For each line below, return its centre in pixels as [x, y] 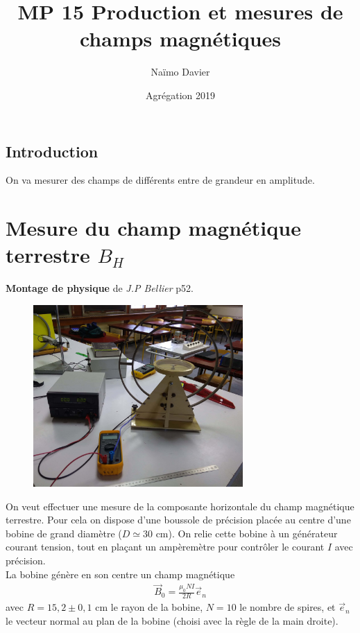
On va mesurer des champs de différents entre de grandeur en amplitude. [160, 180]
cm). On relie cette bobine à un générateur [247, 533]
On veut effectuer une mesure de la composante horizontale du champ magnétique [180, 506]
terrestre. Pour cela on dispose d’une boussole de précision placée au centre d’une [178, 520]
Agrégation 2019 [180, 95]
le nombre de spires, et [288, 607]
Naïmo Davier [180, 72]
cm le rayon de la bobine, [149, 607]
